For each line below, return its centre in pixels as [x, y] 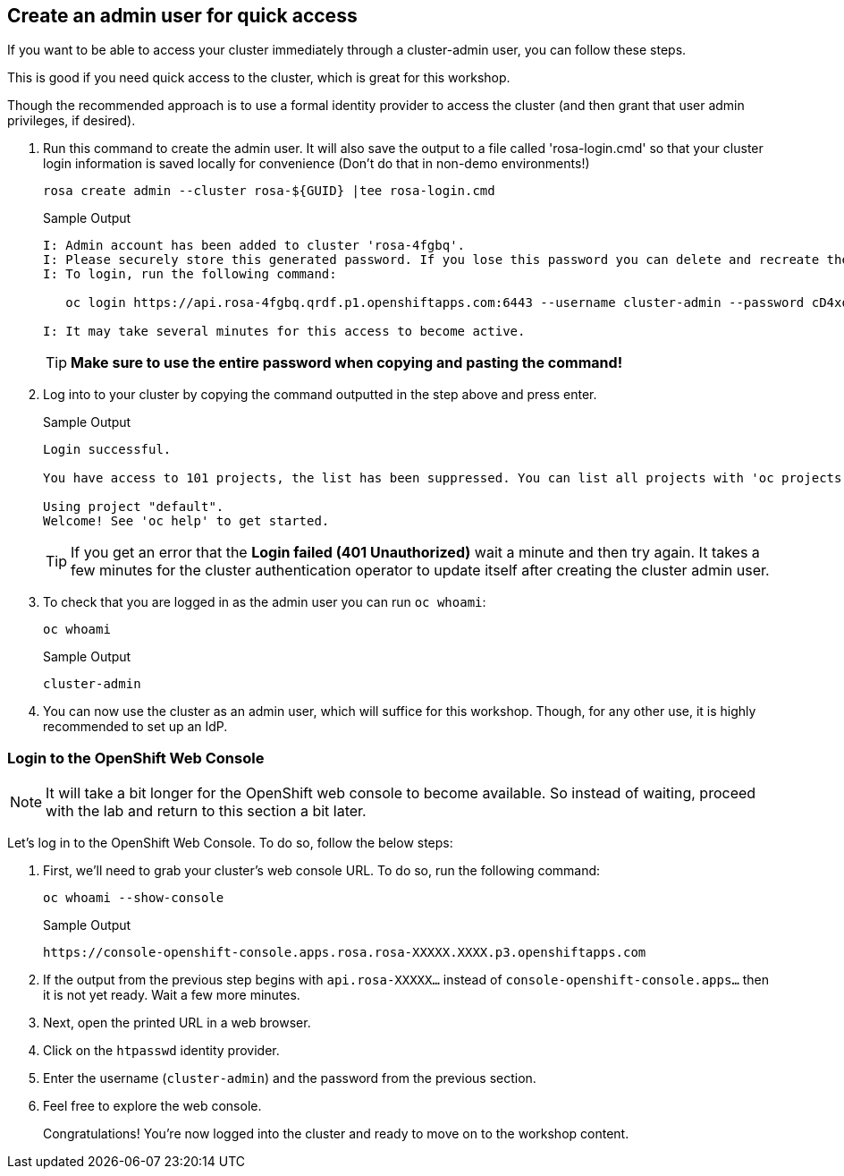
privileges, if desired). [72, 121]
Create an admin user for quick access [182, 16]
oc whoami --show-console [134, 898]
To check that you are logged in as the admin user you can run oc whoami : [265, 602]
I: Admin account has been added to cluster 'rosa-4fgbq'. [254, 246]
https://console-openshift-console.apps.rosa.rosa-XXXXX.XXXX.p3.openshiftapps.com [345, 953]
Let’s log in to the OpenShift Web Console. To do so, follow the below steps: [230, 843]
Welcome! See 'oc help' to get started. [186, 521]
